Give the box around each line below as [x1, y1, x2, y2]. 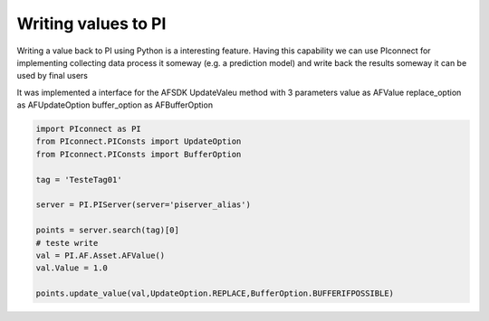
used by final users [16, 71, 88, 81]
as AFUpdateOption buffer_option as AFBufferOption [16, 99, 213, 110]
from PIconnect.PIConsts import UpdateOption [35, 137, 242, 146]
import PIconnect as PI [35, 124, 142, 135]
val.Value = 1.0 [35, 263, 109, 273]
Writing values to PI [16, 14, 167, 33]
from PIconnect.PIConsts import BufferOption [35, 149, 242, 159]
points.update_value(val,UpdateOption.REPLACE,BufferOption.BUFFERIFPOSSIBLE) [35, 288, 394, 298]
